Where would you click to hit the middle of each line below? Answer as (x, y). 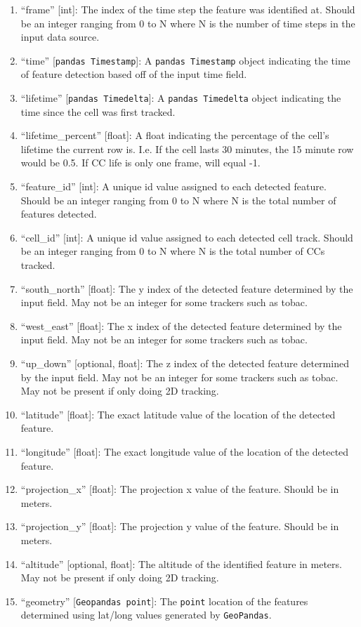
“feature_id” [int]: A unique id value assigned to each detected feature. (173, 186)
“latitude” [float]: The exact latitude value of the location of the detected (178, 414)
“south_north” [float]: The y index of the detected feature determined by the (187, 288)
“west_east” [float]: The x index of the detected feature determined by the (181, 325)
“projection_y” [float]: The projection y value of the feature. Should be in (180, 526)
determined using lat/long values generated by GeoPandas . (146, 615)
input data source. (60, 37)
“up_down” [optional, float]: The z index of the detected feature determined (185, 363)
